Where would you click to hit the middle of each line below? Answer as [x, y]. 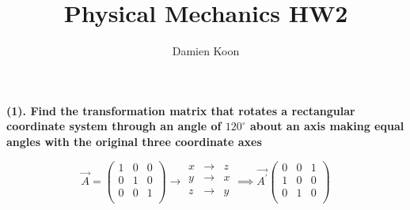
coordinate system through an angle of [114, 126]
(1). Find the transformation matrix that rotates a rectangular [181, 110]
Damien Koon [206, 51]
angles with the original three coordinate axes [134, 141]
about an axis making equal [327, 126]
